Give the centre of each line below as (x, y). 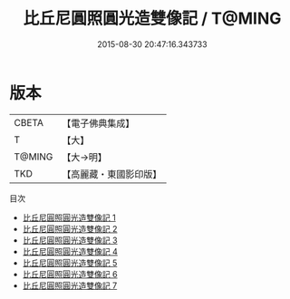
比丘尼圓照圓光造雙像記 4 (70, 251)
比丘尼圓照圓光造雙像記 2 (70, 228)
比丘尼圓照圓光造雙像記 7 (70, 285)
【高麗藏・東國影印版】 (112, 174)
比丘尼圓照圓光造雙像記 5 (70, 263)
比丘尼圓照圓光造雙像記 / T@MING (152, 19)
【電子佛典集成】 (98, 123)
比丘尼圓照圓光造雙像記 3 (70, 240)
